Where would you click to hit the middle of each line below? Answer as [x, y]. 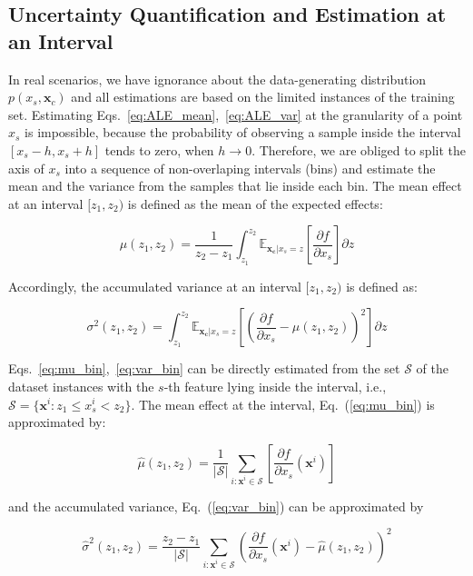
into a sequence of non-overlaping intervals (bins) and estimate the [250, 168]
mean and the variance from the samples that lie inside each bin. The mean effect [235, 186]
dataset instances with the [81, 386]
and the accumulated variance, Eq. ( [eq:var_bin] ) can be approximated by [216, 506]
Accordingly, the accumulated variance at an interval [155, 286]
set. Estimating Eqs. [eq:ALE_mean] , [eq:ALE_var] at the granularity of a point [236, 114]
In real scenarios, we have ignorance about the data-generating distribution [217, 79]
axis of [26, 168]
